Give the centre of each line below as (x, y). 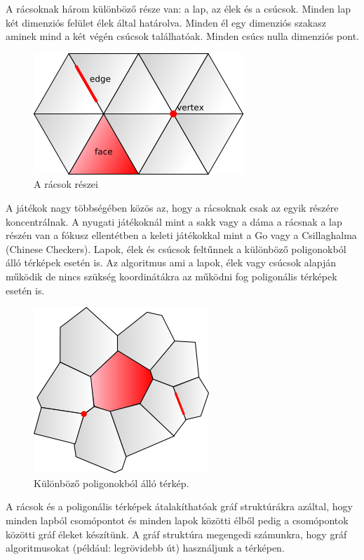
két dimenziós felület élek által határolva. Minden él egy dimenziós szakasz (166, 22)
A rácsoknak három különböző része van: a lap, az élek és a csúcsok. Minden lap (178, 8)
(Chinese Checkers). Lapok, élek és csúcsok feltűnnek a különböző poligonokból (176, 248)
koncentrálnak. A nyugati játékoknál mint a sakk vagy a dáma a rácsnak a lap (174, 221)
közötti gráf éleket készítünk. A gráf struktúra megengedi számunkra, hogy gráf (176, 534)
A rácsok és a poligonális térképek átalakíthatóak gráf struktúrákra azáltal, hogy (179, 506)
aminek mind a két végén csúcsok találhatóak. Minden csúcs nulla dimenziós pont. (182, 36)
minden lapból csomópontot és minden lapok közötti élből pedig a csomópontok (177, 520)
